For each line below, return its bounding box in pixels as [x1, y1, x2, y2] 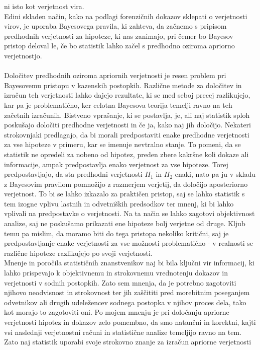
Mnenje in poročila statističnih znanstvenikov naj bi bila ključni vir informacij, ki [4, 257, 254, 268]
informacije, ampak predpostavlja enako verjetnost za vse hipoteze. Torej [4, 159, 228, 169]
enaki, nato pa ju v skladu [175, 169, 256, 179]
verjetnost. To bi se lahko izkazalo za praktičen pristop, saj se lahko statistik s [4, 188, 245, 199]
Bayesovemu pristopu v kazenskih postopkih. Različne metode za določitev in [4, 80, 242, 90]
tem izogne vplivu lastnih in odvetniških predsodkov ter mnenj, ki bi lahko [4, 198, 234, 208]
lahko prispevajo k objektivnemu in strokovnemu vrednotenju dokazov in [4, 267, 228, 278]
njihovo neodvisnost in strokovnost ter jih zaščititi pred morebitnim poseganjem [4, 287, 250, 298]
